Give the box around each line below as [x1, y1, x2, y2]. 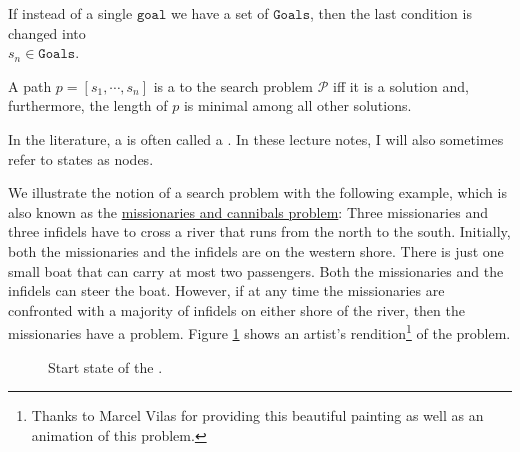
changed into [8, 22, 86, 43]
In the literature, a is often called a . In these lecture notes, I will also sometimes [8, 128, 504, 149]
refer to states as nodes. [8, 148, 154, 169]
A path [8, 75, 52, 96]
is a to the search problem [153, 75, 313, 96]
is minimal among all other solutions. [183, 95, 412, 116]
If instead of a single [8, 3, 133, 23]
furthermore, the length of [8, 95, 168, 116]
